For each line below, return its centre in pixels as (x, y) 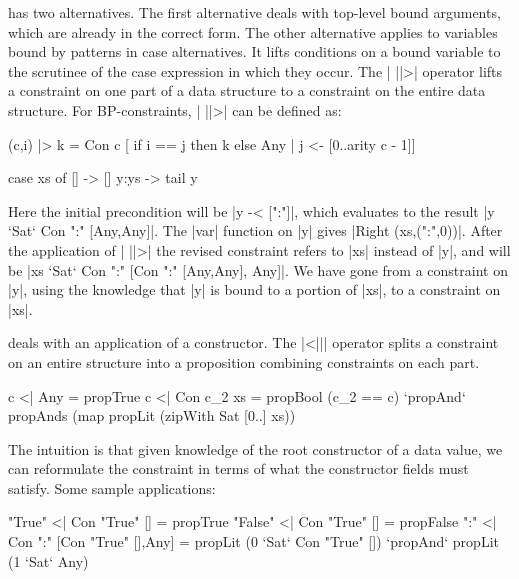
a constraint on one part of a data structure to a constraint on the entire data (247, 90)
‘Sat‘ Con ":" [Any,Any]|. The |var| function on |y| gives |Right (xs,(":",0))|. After (255, 230)
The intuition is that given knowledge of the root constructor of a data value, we (255, 448)
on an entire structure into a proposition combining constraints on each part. (244, 361)
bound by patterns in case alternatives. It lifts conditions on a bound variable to (254, 51)
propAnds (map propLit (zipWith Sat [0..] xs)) (152, 415)
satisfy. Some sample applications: (112, 487)
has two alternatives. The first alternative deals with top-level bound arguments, (254, 12)
